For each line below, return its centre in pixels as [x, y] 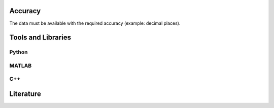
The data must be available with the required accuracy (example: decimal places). [95, 23]
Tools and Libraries [40, 38]
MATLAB [21, 66]
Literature [25, 94]
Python [19, 52]
